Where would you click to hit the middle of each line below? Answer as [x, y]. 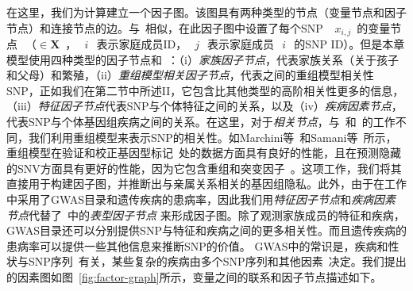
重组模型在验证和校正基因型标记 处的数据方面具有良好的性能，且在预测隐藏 [204, 153]
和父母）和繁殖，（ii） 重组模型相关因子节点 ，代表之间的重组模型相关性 [190, 75]
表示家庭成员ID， [142, 44]
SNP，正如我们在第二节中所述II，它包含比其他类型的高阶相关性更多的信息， [205, 90]
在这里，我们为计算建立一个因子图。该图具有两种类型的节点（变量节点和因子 [206, 12]
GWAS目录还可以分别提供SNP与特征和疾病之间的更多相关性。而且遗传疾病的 [206, 230]
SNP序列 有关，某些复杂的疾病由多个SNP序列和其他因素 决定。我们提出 [217, 261]
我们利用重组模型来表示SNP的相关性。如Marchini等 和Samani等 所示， [212, 137]
